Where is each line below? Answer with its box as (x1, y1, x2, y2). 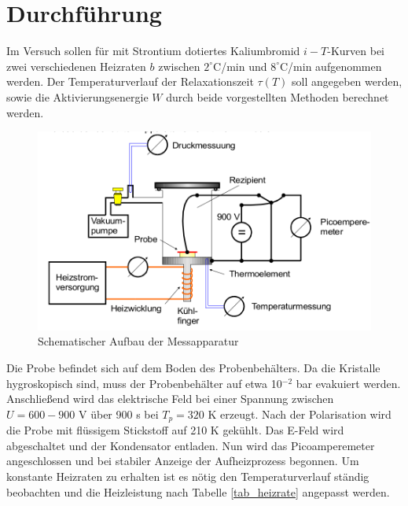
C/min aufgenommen (279, 57, 382, 74)
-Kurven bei (327, 42, 384, 59)
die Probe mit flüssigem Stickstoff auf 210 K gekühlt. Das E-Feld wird (6, 422, 344, 438)
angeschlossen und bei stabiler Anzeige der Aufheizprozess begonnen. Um (6, 452, 359, 469)
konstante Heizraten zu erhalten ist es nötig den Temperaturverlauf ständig (6, 468, 369, 485)
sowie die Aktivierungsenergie (6, 88, 149, 105)
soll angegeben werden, (292, 73, 402, 90)
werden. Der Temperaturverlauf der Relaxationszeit (6, 73, 254, 90)
